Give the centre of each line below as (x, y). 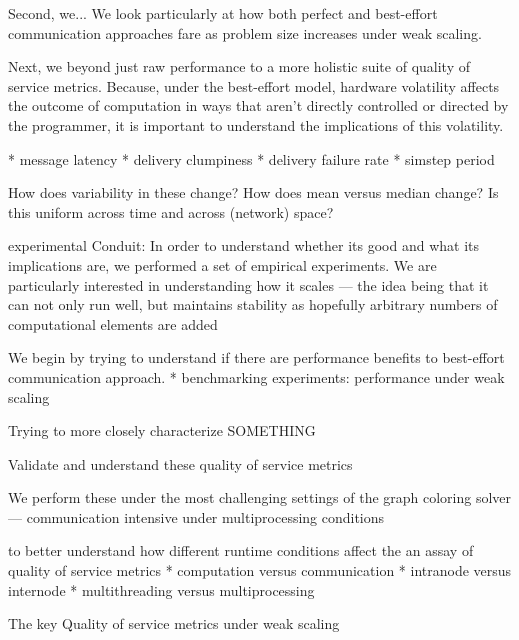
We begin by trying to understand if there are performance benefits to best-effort (256, 357)
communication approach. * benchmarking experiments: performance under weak (256, 376)
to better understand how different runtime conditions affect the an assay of (241, 550)
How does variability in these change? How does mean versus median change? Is (253, 192)
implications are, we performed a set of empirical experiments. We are (222, 264)
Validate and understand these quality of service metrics (180, 463)
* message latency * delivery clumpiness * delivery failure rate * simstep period (251, 158)
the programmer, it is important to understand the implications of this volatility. (256, 124)
